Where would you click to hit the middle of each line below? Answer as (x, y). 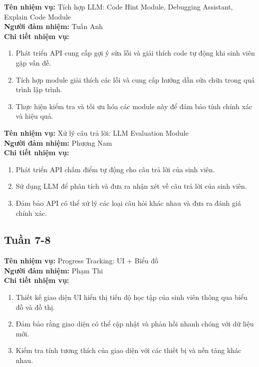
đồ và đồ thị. (35, 307)
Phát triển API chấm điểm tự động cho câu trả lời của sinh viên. (115, 169)
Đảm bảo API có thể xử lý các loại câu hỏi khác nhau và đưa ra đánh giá (128, 203)
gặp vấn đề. (33, 62)
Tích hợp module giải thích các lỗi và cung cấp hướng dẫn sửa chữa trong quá (135, 79)
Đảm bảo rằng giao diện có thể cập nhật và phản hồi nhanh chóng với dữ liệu (135, 324)
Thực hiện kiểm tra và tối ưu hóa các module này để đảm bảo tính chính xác (134, 106)
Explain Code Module (38, 16)
